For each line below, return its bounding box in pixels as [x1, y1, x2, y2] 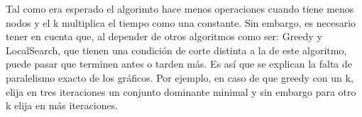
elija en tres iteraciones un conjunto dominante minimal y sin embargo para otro [6, 84, 356, 99]
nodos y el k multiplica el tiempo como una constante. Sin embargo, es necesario [6, 15, 356, 30]
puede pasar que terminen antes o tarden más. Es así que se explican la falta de [6, 56, 353, 71]
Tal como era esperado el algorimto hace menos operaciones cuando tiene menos [6, 1, 354, 16]
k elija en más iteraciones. [6, 98, 119, 113]
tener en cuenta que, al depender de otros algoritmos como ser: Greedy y [6, 29, 322, 44]
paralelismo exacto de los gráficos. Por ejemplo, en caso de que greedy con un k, [6, 70, 353, 85]
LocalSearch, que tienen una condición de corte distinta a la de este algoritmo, [6, 42, 347, 57]
